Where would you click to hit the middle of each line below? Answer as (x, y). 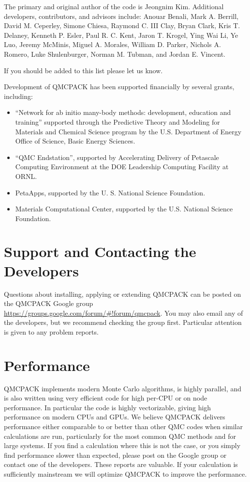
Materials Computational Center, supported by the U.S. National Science (124, 209)
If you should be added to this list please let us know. (83, 70)
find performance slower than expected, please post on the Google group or (115, 455)
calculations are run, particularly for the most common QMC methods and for (120, 436)
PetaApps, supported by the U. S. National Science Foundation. (110, 192)
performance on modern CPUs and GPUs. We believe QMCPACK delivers (115, 417)
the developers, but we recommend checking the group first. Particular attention (123, 322)
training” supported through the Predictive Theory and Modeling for (118, 121)
